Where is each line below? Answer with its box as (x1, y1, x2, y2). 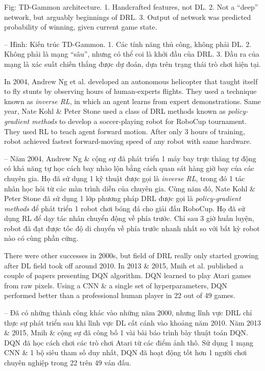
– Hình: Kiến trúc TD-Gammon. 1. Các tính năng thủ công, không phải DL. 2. (4, 38, 252, 49)
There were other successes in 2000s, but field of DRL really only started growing (4, 250, 259, 261)
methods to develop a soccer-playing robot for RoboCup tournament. (32, 115, 247, 126)
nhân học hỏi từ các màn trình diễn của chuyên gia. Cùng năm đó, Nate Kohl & (4, 183, 256, 193)
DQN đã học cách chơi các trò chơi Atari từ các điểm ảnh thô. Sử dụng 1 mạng (4, 337, 253, 348)
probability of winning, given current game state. (4, 21, 157, 32)
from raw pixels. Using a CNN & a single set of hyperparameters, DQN (4, 280, 228, 290)
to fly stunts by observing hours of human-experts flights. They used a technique (4, 86, 257, 96)
